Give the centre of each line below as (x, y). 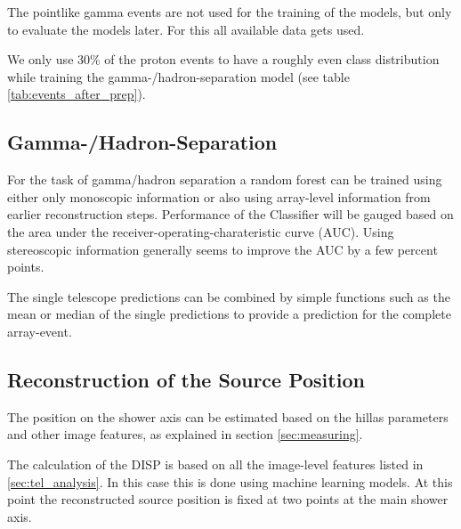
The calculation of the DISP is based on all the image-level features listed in (215, 464)
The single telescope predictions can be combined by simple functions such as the (229, 296)
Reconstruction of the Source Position (186, 379)
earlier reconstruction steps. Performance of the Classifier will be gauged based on (230, 214)
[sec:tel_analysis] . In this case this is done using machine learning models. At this (230, 481)
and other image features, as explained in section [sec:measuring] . (185, 434)
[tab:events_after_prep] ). (77, 94)
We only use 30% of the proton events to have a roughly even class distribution (223, 59)
